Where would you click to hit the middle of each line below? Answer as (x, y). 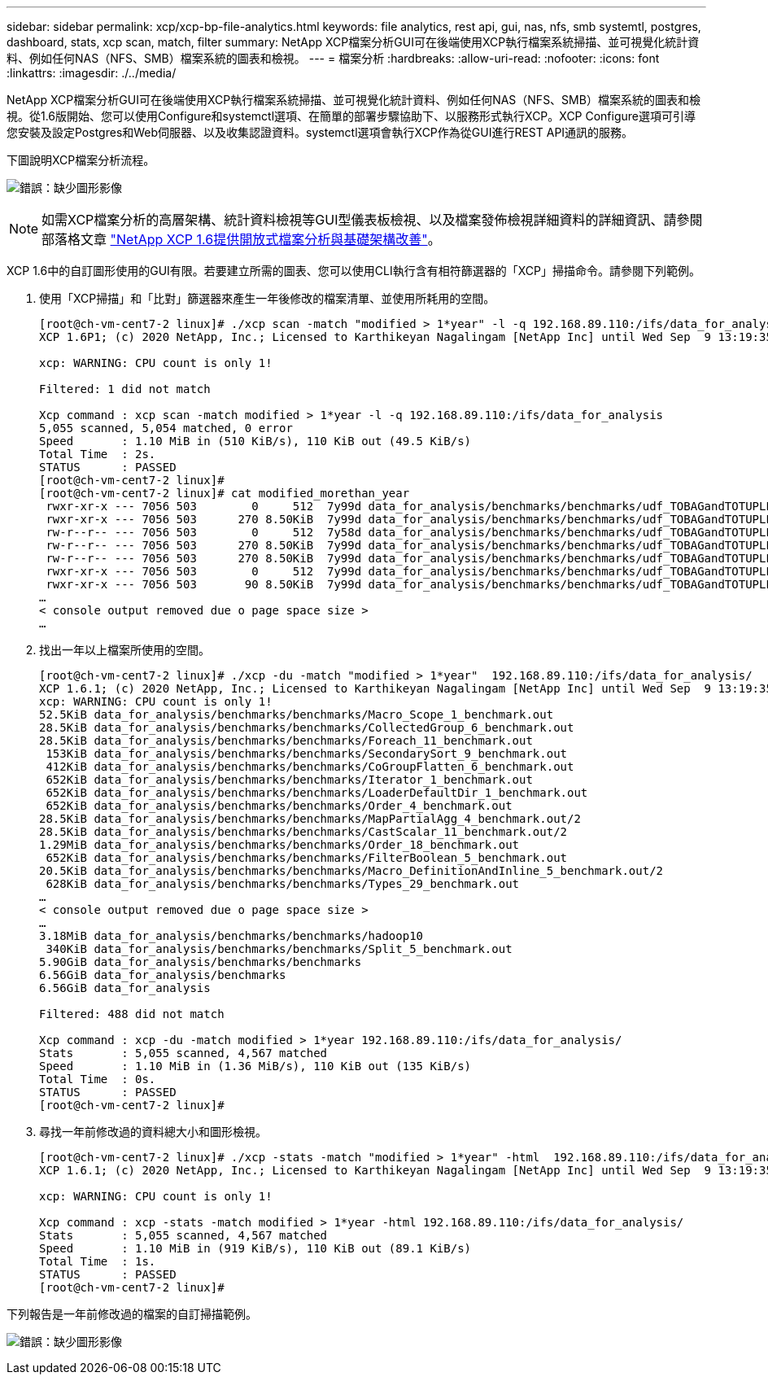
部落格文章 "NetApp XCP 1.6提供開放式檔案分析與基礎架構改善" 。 (241, 239)
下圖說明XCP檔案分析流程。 (81, 160)
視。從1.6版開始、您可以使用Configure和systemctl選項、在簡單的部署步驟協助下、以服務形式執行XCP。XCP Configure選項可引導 (351, 116)
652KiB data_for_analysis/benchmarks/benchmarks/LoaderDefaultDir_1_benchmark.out (317, 793)
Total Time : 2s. (98, 454)
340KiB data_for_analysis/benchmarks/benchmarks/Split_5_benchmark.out (279, 949)
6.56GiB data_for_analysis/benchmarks (163, 975)
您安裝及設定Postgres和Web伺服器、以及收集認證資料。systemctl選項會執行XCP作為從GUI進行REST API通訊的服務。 (320, 132)
